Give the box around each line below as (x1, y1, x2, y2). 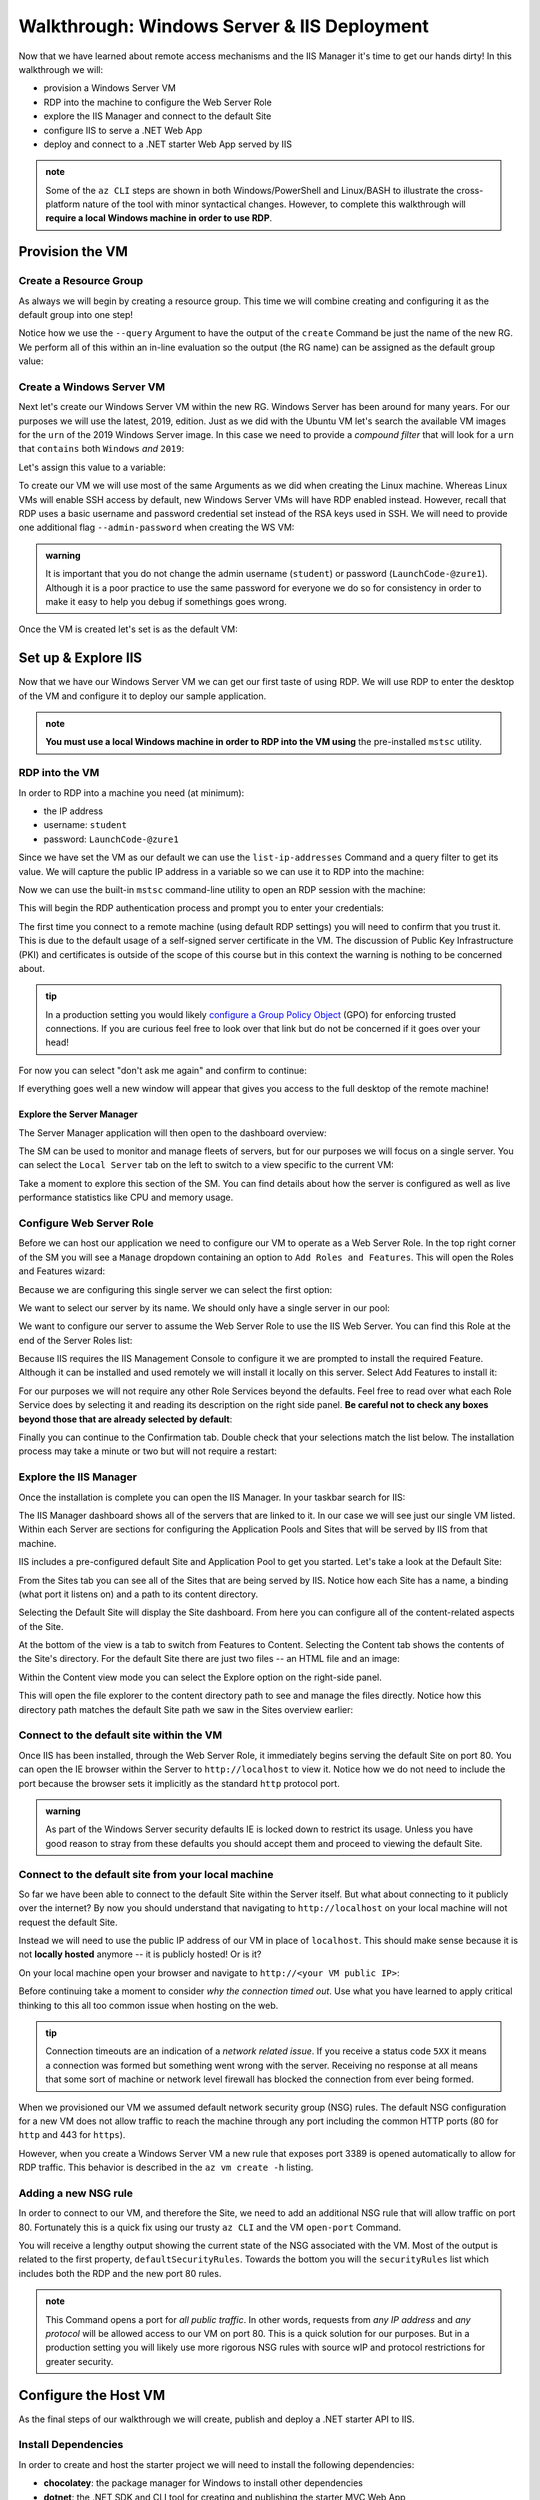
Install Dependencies (18, 2438, 124, 2452)
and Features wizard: (18, 1265, 105, 1277)
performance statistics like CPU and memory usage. (18, 1191, 234, 1204)
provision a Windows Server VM (43, 82, 177, 94)
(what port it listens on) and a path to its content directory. (18, 1588, 259, 1600)
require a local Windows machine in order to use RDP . (45, 212, 273, 224)
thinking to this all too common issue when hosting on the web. (18, 1999, 279, 2011)
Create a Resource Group (18, 274, 144, 288)
